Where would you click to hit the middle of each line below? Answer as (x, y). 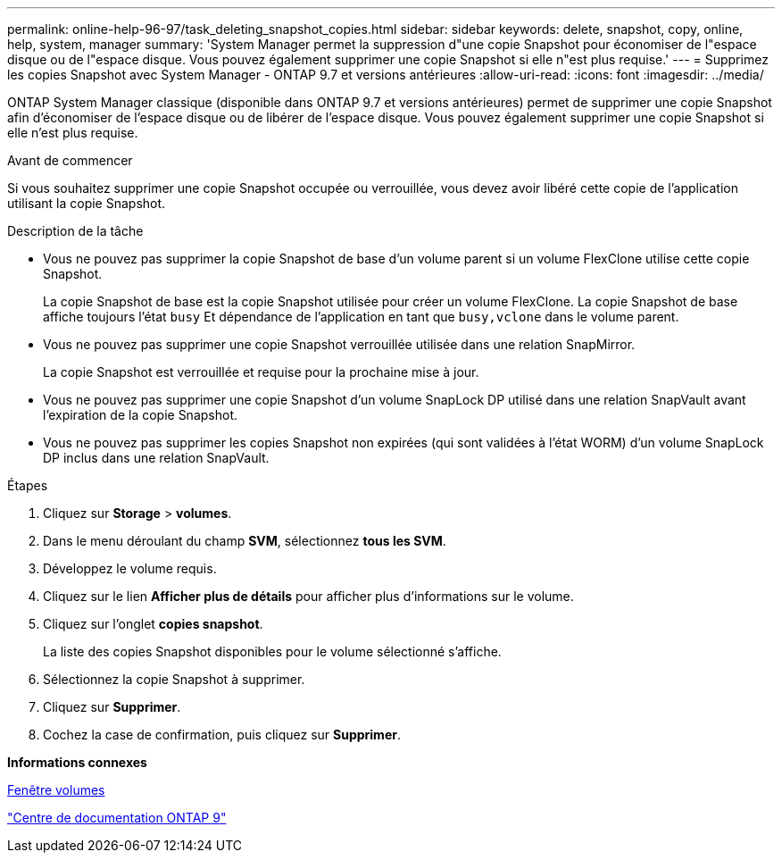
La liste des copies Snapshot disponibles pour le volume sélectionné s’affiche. (272, 651)
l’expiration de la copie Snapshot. (141, 415)
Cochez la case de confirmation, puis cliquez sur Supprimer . (222, 735)
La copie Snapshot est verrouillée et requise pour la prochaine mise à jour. (261, 372)
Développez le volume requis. (130, 568)
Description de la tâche (75, 231)
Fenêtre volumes (56, 790)
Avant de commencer (70, 160)
